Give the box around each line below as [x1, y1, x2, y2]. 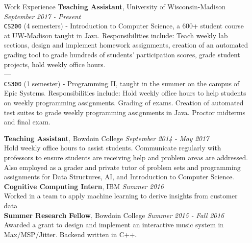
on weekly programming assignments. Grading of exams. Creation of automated [4, 97, 244, 108]
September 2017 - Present [4, 11, 81, 21]
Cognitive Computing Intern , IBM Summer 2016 [4, 181, 164, 191]
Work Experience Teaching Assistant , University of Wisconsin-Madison [4, 1, 226, 11]
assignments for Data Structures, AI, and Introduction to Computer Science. [4, 171, 234, 182]
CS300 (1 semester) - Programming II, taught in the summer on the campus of [4, 78, 240, 88]
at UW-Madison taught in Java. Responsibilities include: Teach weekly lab [4, 30, 228, 40]
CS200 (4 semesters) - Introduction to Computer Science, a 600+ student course [4, 21, 244, 31]
